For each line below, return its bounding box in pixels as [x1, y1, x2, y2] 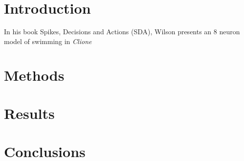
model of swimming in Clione [4, 36, 92, 46]
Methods [4, 65, 65, 85]
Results [4, 103, 55, 123]
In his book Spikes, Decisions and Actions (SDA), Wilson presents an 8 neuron [4, 26, 240, 37]
